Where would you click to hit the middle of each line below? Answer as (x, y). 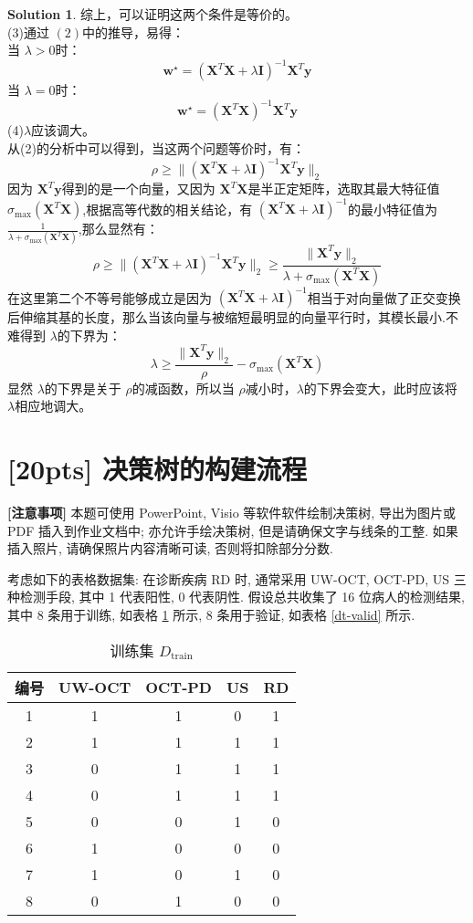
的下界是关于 (83, 388)
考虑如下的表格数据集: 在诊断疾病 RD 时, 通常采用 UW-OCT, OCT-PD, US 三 (237, 578)
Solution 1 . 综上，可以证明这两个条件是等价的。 (153, 14)
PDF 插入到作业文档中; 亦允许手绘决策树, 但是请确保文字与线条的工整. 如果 (233, 530)
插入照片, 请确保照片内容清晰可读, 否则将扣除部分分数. (170, 548)
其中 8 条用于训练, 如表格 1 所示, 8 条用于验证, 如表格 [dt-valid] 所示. (211, 614)
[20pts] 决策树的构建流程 (157, 469)
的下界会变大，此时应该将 (380, 388)
